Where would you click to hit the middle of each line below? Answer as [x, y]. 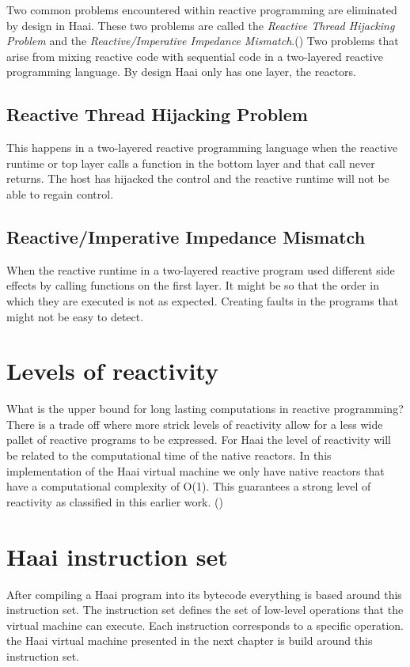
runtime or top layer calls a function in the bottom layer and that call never [191, 163]
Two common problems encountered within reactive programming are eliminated [202, 9]
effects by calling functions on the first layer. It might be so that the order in [193, 285]
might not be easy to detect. [75, 316]
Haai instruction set [117, 556]
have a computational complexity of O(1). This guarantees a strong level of [189, 486]
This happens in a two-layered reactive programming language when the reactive [202, 148]
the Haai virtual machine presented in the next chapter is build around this [190, 640]
